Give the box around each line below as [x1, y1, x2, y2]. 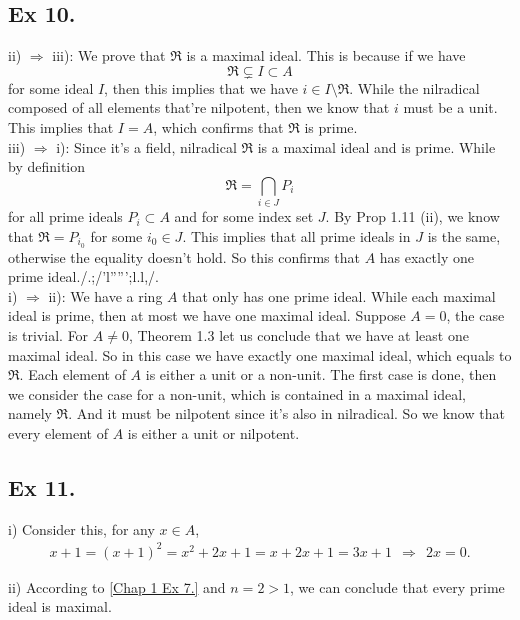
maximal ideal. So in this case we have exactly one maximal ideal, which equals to [8, 344, 512, 365]
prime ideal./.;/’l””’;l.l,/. [8, 266, 159, 287]
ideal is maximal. [8, 596, 112, 617]
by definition [8, 156, 86, 177]
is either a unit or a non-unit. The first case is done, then [145, 364, 497, 385]
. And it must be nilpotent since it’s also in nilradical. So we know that [68, 403, 505, 424]
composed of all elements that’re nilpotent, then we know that [8, 97, 390, 118]
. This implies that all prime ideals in [182, 225, 411, 246]
